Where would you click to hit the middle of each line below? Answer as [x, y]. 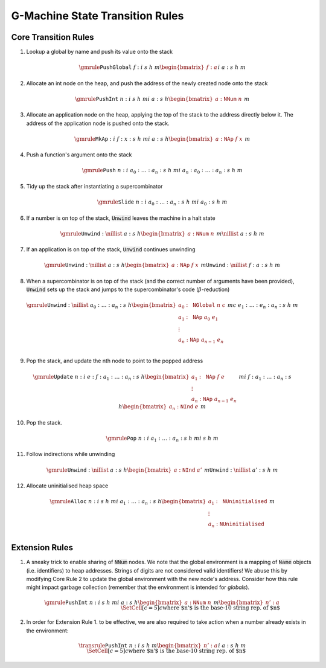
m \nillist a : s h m [241, 233]
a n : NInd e [184, 407]
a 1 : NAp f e [208, 377]
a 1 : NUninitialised [238, 502]
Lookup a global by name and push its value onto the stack [100, 52]
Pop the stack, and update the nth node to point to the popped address [115, 361]
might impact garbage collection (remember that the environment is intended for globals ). [138, 587]
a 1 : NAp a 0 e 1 [198, 318]
